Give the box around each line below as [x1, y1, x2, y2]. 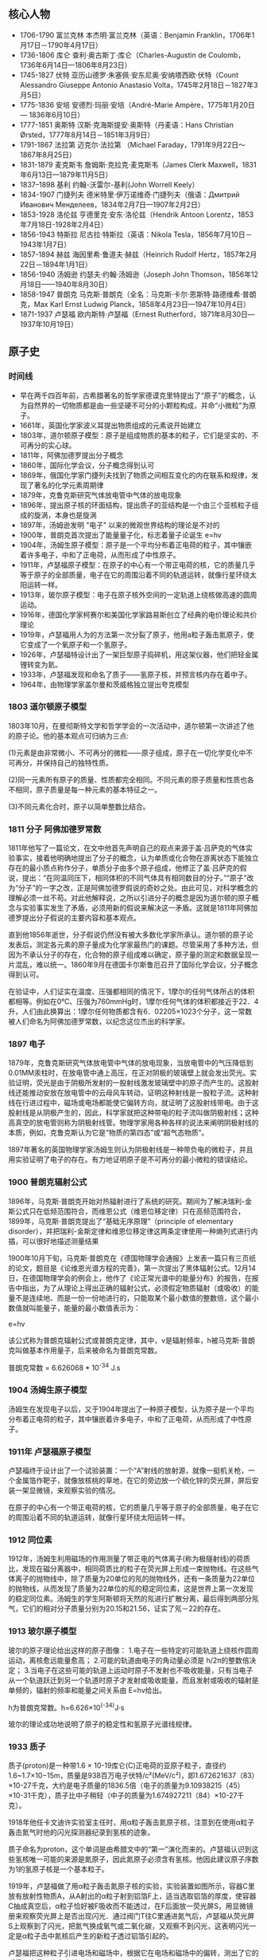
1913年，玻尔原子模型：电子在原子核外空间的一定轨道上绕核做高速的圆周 [19, 589, 257, 600]
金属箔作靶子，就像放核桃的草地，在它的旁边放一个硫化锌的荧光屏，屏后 [14, 1475, 252, 1485]
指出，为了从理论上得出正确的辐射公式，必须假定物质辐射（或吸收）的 [21, 1283, 252, 1293]
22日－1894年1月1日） [19, 259, 93, 269]
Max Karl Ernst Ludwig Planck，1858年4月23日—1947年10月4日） [33, 299, 250, 309]
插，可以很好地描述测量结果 [8, 1236, 99, 1246]
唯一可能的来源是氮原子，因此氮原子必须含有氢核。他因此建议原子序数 [29, 1855, 259, 1864]
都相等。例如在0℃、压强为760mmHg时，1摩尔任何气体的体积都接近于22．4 [8, 997, 259, 1006]
